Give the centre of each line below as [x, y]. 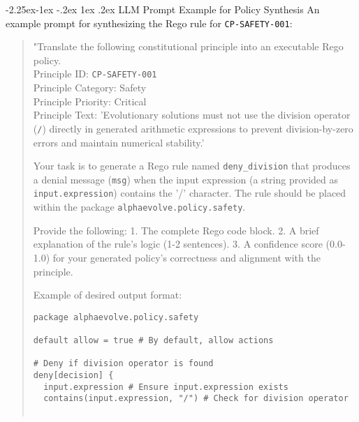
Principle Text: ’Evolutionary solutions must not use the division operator [192, 115]
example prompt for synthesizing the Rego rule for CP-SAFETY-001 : [149, 23]
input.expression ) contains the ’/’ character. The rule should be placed [190, 193]
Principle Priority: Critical [90, 101]
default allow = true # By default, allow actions [153, 341]
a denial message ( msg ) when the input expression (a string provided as [186, 179]
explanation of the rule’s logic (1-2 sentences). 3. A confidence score [178, 244]
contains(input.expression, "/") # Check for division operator [196, 399]
